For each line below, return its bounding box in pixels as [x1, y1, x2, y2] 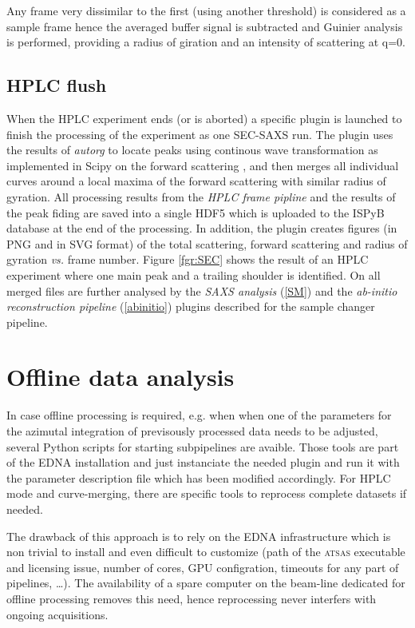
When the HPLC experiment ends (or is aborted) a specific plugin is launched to [6, 109, 402, 126]
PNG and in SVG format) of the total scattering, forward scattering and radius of [6, 235, 408, 252]
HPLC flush [6, 73, 107, 97]
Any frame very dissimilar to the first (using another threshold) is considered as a [6, 2, 406, 18]
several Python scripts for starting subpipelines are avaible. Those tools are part [6, 438, 399, 455]
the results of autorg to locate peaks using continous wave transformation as [6, 141, 378, 158]
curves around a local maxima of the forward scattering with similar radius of [6, 173, 386, 189]
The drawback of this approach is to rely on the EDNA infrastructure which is [6, 527, 391, 544]
